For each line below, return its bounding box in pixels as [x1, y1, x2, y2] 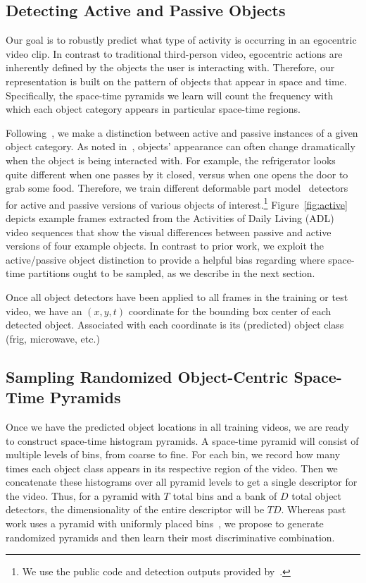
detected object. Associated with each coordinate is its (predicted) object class [6, 317, 344, 332]
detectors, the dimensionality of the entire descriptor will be [6, 502, 265, 517]
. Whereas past [281, 502, 346, 517]
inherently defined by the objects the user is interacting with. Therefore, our [6, 60, 335, 75]
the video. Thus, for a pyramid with [6, 488, 160, 503]
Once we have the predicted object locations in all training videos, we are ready [6, 419, 349, 434]
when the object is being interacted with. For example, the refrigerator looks [6, 152, 336, 167]
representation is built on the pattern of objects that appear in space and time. [6, 73, 347, 88]
